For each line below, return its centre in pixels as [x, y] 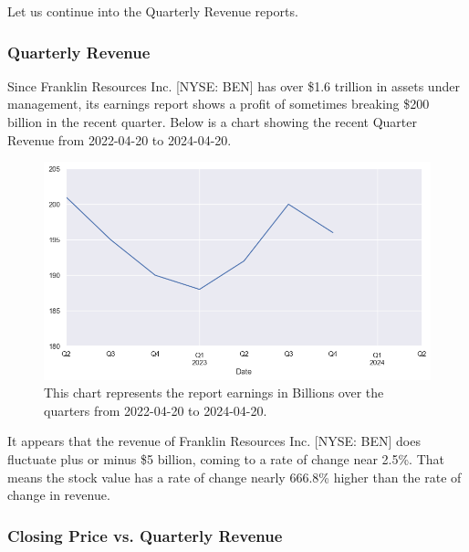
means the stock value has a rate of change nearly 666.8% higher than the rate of [234, 477]
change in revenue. [59, 495]
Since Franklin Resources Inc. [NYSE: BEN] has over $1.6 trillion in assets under [234, 85]
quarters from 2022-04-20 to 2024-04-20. [156, 410]
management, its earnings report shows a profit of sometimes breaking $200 [219, 104]
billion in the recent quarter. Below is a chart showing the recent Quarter [212, 122]
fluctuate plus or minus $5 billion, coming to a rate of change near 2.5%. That [226, 458]
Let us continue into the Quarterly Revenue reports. [153, 11]
